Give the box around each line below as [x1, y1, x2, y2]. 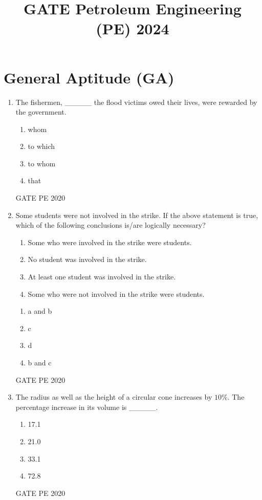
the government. [15, 106, 67, 117]
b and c [28, 357, 52, 367]
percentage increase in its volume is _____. [15, 401, 158, 412]
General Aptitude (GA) [4, 67, 174, 88]
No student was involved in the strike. [28, 254, 147, 265]
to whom [28, 158, 56, 168]
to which [28, 141, 55, 151]
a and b [28, 306, 52, 316]
